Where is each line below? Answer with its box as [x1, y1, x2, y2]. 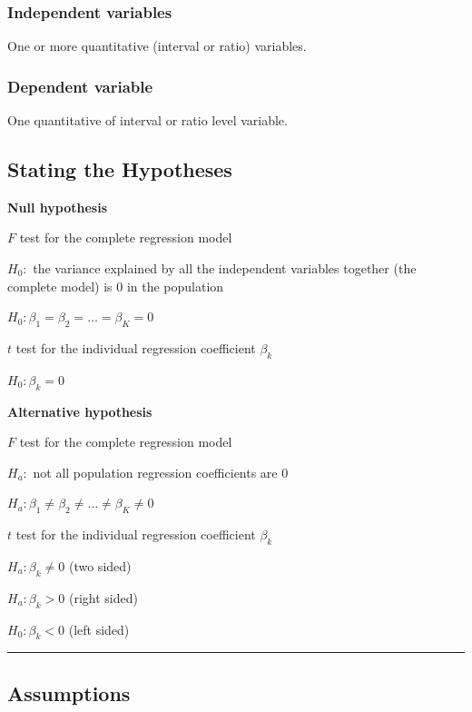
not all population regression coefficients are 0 [33, 462, 289, 481]
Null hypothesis [7, 197, 108, 216]
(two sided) [68, 556, 132, 575]
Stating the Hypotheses [7, 155, 232, 183]
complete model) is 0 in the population [7, 276, 224, 295]
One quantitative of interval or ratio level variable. [7, 111, 288, 130]
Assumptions [7, 678, 131, 707]
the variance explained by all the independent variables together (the [33, 259, 417, 278]
